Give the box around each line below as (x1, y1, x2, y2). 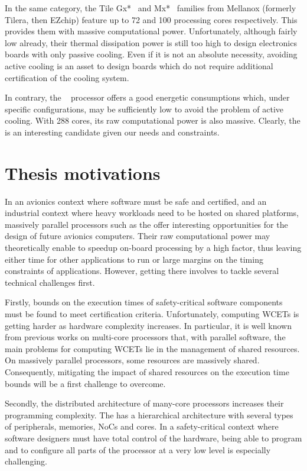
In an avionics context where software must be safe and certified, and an (5, 195, 267, 207)
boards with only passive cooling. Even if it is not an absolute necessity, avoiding (5, 48, 298, 60)
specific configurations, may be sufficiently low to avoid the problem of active (5, 102, 284, 115)
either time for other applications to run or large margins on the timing (5, 253, 263, 265)
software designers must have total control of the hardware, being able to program (5, 431, 302, 444)
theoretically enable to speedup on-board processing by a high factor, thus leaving (5, 241, 302, 254)
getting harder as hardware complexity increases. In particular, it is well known (5, 319, 292, 331)
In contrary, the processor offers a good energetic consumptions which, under (5, 91, 290, 104)
